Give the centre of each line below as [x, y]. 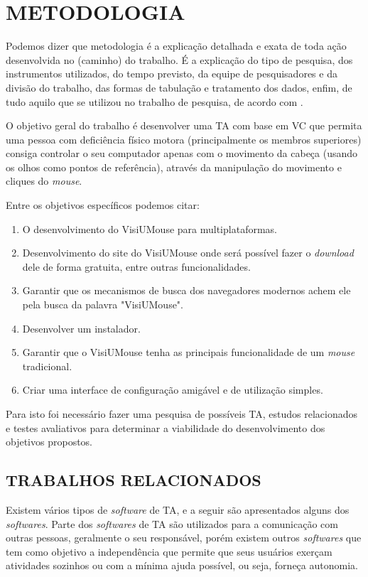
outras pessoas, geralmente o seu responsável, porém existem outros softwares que [184, 538]
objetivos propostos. [49, 442]
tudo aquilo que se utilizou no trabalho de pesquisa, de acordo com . [155, 101]
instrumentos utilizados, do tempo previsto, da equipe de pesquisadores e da [172, 74]
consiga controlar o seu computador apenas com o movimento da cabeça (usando [182, 153]
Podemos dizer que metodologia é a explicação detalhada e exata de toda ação [176, 46]
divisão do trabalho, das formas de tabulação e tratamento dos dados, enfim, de [179, 87]
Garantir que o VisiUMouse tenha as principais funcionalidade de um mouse [189, 352]
